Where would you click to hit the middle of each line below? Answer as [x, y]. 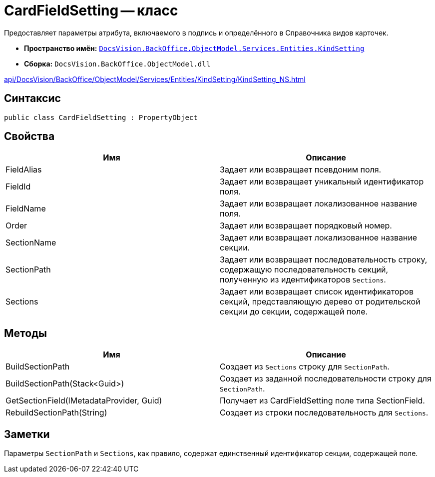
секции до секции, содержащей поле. [294, 312]
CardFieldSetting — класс [91, 10]
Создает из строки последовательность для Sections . [324, 413]
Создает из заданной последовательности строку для [326, 379]
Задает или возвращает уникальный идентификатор [322, 182]
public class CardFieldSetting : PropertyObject [101, 117]
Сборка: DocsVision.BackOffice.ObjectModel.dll [117, 63]
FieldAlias [24, 170]
